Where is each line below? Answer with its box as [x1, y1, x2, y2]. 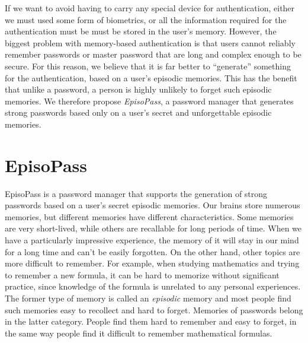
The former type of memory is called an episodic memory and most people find [5, 292, 291, 304]
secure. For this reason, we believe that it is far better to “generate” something [5, 59, 291, 72]
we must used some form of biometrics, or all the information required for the [5, 13, 287, 26]
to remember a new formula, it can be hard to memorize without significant [5, 268, 280, 281]
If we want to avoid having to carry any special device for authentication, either [5, 2, 295, 14]
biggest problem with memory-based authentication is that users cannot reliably [5, 36, 296, 49]
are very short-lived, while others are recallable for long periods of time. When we [5, 222, 302, 234]
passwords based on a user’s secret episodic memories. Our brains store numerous [5, 199, 300, 211]
